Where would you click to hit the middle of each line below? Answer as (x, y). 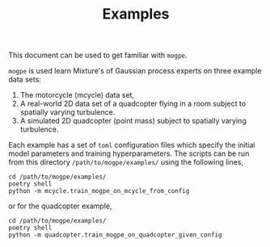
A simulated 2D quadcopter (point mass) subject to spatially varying (133, 121)
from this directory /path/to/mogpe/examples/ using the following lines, (126, 162)
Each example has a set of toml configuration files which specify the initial (132, 145)
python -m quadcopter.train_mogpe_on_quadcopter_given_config (115, 235)
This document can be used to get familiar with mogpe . (98, 55)
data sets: (25, 80)
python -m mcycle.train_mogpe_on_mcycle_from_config (99, 191)
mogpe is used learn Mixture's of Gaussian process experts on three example (135, 71)
